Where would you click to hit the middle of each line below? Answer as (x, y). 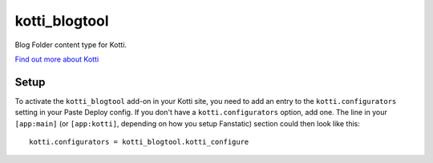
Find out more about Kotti (57, 59)
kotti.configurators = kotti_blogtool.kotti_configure (139, 142)
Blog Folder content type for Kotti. (71, 45)
